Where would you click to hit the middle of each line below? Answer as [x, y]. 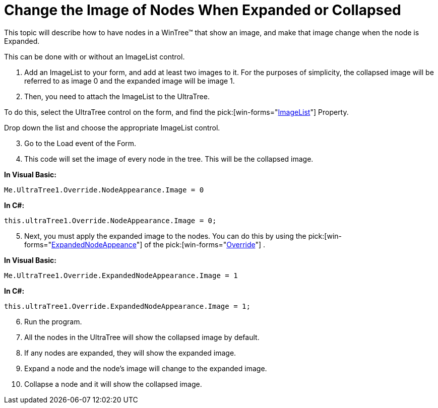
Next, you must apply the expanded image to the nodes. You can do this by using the [165, 236]
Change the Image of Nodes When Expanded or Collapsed [203, 10]
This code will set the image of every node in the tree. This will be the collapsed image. [169, 159]
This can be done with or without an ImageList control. [95, 56]
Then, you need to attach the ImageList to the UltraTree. [117, 96]
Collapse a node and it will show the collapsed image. [113, 384]
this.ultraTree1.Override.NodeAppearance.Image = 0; [110, 220]
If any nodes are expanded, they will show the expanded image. [130, 353]
